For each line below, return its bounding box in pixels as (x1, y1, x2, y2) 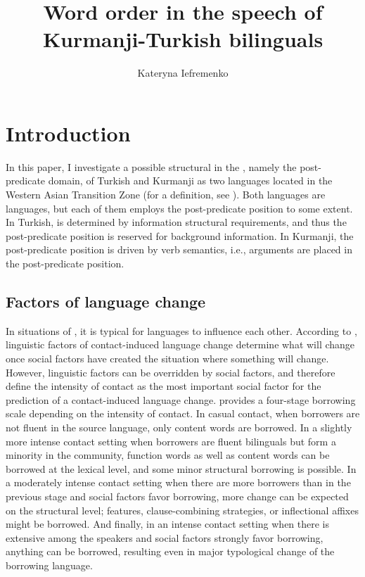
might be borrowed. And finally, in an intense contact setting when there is (6, 516, 330, 531)
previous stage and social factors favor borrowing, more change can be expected (6, 488, 349, 503)
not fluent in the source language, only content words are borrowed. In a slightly (6, 419, 352, 434)
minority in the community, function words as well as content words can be (6, 448, 330, 462)
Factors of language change (6, 290, 206, 312)
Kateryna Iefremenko (137, 65, 229, 80)
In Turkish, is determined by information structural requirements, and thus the (6, 215, 347, 229)
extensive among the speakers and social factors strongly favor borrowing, (6, 530, 324, 545)
